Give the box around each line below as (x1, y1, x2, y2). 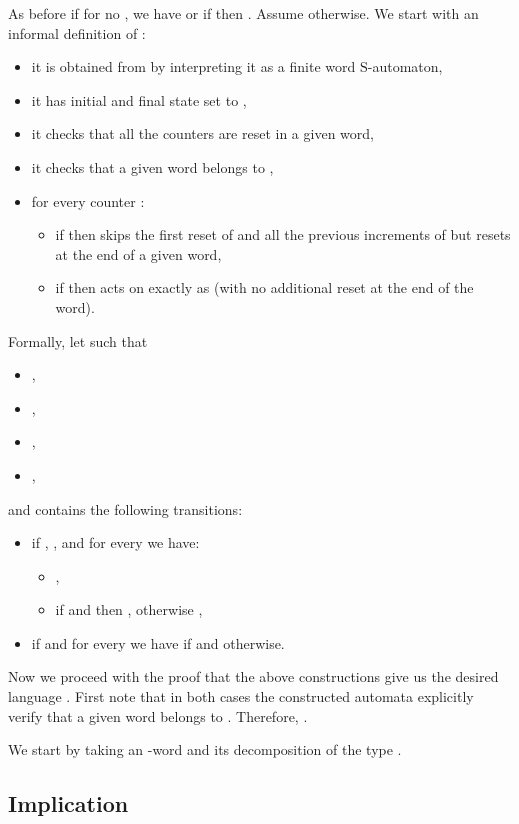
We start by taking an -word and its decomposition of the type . (8, 739, 402, 760)
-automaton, (367, 56, 443, 77)
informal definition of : (8, 22, 146, 43)
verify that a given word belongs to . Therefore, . (8, 705, 308, 726)
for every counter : (31, 190, 145, 211)
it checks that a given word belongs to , (31, 156, 274, 177)
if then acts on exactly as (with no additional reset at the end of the (55, 277, 474, 298)
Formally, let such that (8, 330, 148, 351)
